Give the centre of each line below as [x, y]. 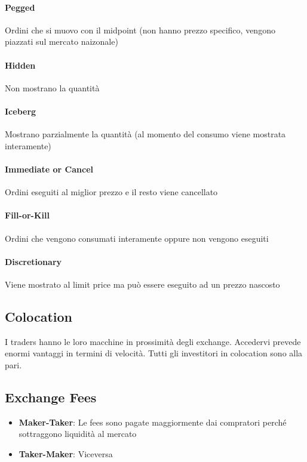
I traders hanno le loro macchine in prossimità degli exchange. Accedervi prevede [153, 341]
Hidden [20, 65]
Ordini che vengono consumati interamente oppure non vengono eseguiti [137, 238]
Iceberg [21, 111]
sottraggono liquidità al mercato [78, 434]
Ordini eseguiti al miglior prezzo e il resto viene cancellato [111, 192]
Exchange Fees [51, 397]
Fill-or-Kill [27, 215]
